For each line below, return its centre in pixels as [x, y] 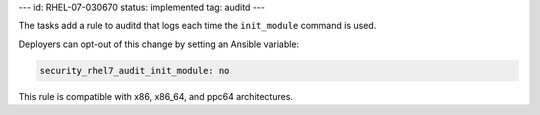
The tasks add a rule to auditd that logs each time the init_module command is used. [197, 26]
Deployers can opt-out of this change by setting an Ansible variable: [159, 44]
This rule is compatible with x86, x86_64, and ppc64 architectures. [156, 96]
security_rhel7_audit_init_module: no [134, 70]
